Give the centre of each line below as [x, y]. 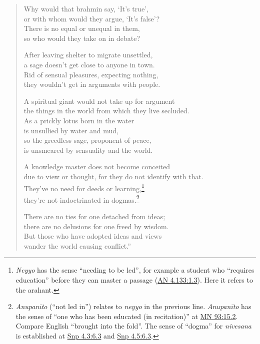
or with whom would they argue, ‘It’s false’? [92, 18]
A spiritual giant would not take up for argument [99, 101]
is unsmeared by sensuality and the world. [88, 150]
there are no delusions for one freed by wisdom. [96, 226]
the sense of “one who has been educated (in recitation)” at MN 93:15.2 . [127, 316]
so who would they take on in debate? [82, 38]
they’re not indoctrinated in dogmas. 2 [81, 199]
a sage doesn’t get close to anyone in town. [89, 64]
